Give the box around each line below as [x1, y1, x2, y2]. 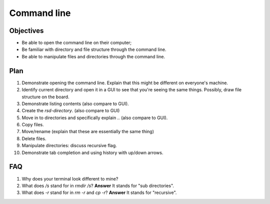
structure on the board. [21, 94, 69, 100]
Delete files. [21, 135, 46, 142]
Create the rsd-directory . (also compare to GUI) [21, 108, 120, 114]
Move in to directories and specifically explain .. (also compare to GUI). [21, 115, 168, 121]
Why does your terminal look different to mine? [21, 176, 118, 182]
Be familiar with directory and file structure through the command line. [21, 46, 166, 52]
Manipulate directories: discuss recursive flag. [21, 143, 117, 149]
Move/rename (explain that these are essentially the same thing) [21, 129, 154, 135]
